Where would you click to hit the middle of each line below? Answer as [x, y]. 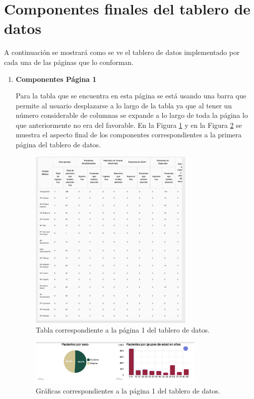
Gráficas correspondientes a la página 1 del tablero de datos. [128, 390]
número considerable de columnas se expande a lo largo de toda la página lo [132, 115]
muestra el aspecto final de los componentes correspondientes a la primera [129, 135]
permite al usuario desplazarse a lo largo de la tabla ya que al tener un [124, 105]
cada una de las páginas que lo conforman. [69, 62]
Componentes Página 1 [56, 79]
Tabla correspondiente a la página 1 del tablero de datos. [123, 329]
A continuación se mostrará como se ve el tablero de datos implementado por [122, 52]
